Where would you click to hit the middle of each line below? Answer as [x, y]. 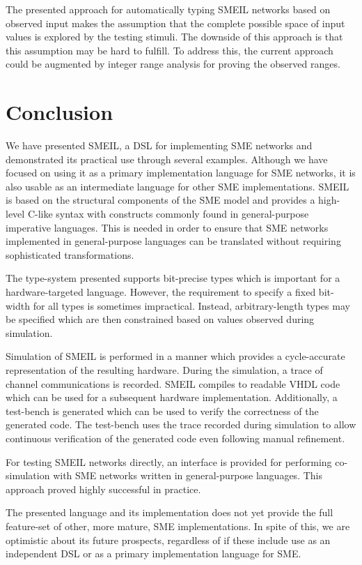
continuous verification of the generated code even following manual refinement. [175, 438]
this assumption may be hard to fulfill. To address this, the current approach [170, 50]
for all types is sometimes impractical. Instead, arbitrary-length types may [191, 305]
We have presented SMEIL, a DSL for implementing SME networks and [159, 145]
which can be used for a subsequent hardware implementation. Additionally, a [172, 397]
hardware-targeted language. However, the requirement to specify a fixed [161, 292]
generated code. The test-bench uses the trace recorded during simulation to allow [181, 424]
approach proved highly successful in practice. [103, 489]
